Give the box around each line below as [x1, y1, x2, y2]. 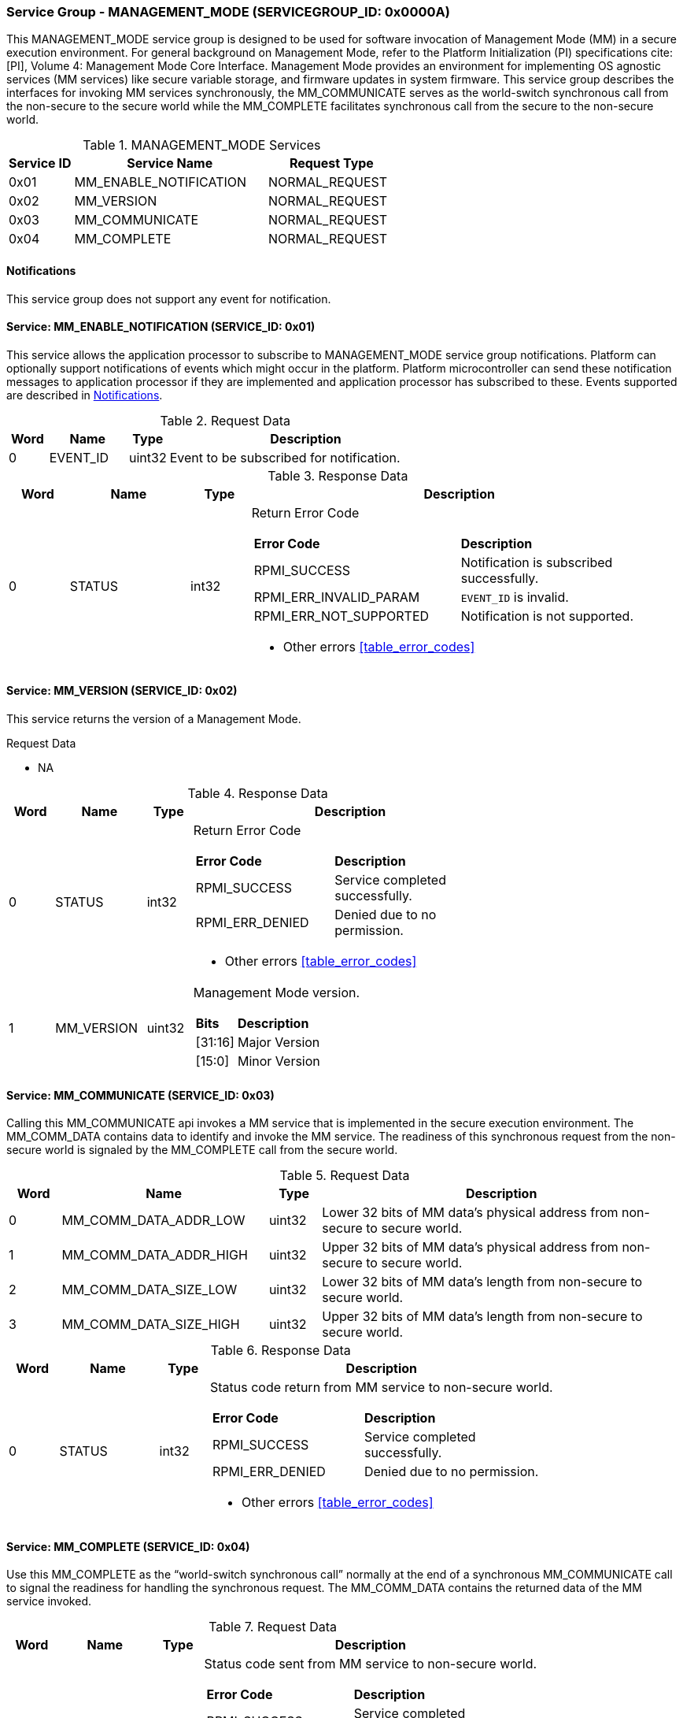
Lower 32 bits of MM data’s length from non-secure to [322, 1274, 643, 1290]
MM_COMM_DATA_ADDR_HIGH [61, 1247, 248, 1263]
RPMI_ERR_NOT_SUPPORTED [253, 607, 430, 624]
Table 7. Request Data [209, 1619, 337, 1635]
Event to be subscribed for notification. [169, 449, 401, 466]
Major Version [237, 1034, 320, 1051]
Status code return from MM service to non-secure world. [210, 1379, 553, 1396]
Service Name [127, 155, 213, 172]
